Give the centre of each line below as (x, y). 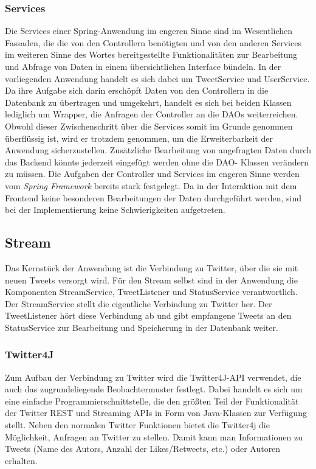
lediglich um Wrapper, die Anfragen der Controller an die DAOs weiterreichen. (152, 114)
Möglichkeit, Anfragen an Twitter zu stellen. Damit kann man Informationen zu (154, 436)
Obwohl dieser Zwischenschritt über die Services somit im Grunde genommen (149, 126)
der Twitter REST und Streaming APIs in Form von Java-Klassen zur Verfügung (156, 413)
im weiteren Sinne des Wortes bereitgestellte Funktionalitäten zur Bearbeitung (151, 54)
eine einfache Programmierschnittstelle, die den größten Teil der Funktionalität (152, 401)
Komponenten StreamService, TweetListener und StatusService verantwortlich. (151, 292)
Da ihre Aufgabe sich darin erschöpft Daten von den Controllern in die (137, 90)
